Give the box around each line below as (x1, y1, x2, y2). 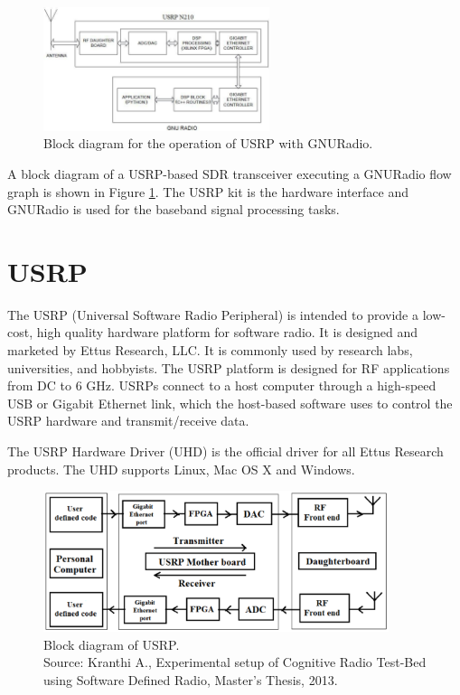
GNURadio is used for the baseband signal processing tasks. (7, 200, 340, 219)
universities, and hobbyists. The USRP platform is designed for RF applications (7, 358, 450, 377)
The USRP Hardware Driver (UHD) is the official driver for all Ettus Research (7, 442, 444, 461)
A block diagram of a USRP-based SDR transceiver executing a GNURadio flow (7, 164, 452, 183)
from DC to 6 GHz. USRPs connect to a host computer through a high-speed (7, 376, 437, 395)
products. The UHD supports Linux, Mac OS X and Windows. (7, 459, 355, 478)
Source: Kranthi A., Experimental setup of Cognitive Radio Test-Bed (43, 653, 427, 672)
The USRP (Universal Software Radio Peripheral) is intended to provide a (7, 305, 418, 324)
